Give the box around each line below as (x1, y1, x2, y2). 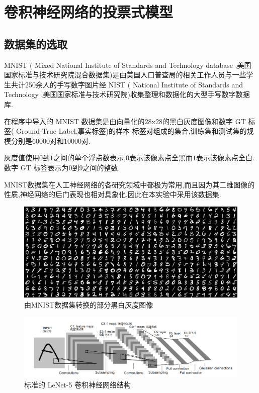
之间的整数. (82, 162, 120, 172)
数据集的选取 (4, 36, 67, 51)
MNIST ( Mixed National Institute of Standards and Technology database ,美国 (4, 59, 251, 70)
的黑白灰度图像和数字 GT (162, 116, 246, 126)
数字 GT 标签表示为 (4, 162, 69, 172)
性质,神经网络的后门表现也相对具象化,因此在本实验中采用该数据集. (4, 189, 221, 200)
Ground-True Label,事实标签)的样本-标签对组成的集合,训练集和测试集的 (16, 126, 247, 136)
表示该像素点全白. (196, 152, 254, 163)
